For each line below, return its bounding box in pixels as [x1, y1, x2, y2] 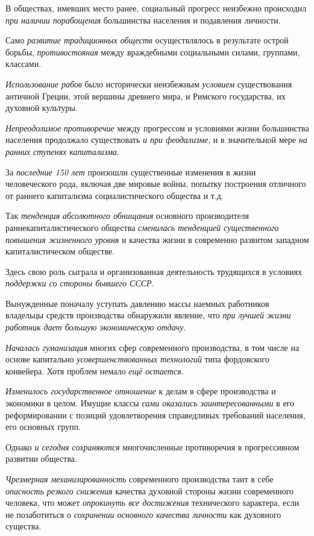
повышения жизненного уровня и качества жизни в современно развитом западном [5, 233, 309, 245]
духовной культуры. [5, 101, 78, 114]
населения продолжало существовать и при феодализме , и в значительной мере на [5, 133, 307, 146]
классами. [5, 57, 42, 70]
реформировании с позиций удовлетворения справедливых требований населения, [5, 408, 306, 421]
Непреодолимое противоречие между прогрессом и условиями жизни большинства [5, 121, 309, 134]
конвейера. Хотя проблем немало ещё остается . [5, 364, 184, 377]
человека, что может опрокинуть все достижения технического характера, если [5, 496, 300, 509]
